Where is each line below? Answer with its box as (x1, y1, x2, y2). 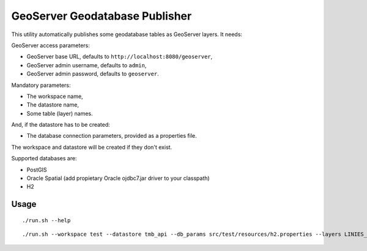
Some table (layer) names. (26, 110, 93, 117)
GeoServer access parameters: (11, 42, 90, 49)
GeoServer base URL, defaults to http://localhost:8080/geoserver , (26, 53, 213, 61)
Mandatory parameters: (11, 81, 71, 89)
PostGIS (26, 166, 47, 173)
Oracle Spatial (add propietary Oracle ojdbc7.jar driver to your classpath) (26, 174, 210, 182)
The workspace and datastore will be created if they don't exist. (11, 143, 172, 151)
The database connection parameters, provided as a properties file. (26, 132, 197, 140)
